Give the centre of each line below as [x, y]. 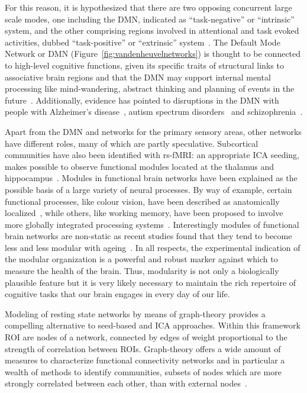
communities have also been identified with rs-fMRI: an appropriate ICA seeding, [152, 155]
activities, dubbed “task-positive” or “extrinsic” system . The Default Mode [143, 42]
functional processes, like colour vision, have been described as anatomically [142, 201]
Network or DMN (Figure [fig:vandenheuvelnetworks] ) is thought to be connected [153, 54]
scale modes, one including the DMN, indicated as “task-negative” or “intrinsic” [150, 19]
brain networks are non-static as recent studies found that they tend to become [148, 236]
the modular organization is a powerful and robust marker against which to [141, 259]
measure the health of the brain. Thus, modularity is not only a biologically [142, 271]
